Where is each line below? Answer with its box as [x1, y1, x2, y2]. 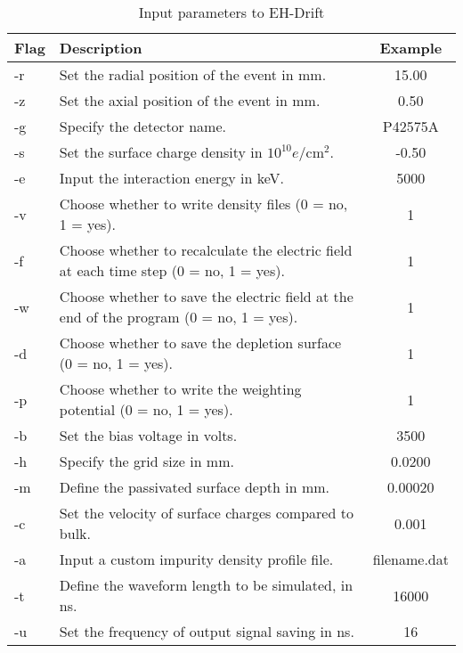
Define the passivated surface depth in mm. [59, 477, 330, 497]
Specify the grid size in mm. [59, 451, 234, 471]
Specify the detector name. [59, 116, 226, 136]
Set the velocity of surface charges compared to [59, 502, 353, 523]
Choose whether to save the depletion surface [59, 332, 342, 353]
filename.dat [372, 549, 449, 569]
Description [59, 37, 142, 58]
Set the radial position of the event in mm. [59, 64, 327, 85]
